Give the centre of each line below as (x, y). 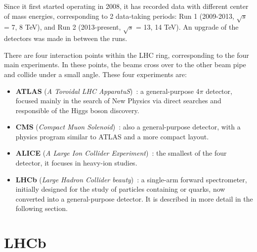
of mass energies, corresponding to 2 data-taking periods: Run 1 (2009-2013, (119, 16)
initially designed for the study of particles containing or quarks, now (120, 189)
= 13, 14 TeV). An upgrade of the (187, 27)
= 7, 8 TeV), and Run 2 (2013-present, (63, 27)
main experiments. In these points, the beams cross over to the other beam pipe (125, 64)
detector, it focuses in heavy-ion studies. (76, 163)
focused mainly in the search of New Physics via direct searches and (118, 101)
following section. (42, 208)
